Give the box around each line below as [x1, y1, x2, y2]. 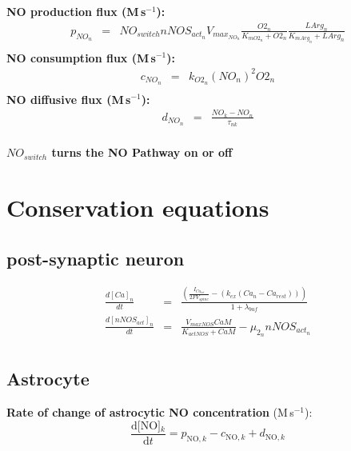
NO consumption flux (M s [6, 49, 156, 66]
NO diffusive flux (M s [6, 90, 131, 107]
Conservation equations [6, 190, 269, 223]
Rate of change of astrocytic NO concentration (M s [6, 404, 294, 421]
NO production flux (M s [6, 3, 146, 19]
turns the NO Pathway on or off [51, 144, 233, 161]
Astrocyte [6, 366, 90, 391]
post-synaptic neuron [6, 245, 185, 270]
